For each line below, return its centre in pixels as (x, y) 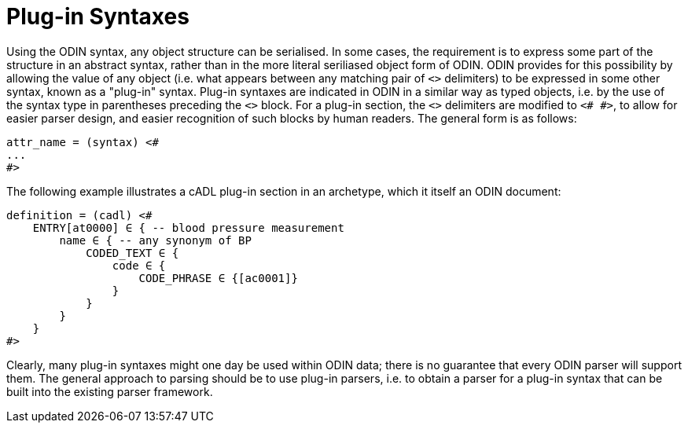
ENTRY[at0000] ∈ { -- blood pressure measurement (188, 227)
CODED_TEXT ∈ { (132, 253)
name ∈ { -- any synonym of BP (155, 240)
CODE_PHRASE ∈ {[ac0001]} (218, 278)
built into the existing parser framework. (110, 391)
